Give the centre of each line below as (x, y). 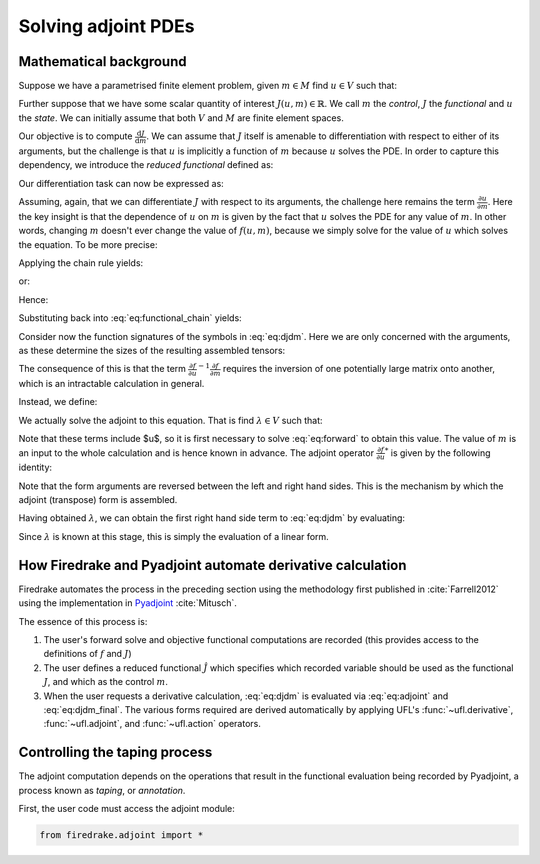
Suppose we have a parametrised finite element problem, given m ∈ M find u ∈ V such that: (207, 86)
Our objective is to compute (75, 136)
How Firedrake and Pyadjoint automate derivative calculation (212, 565)
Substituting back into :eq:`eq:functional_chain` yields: (130, 318)
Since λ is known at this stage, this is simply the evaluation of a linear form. (173, 536)
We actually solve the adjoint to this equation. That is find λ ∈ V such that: (171, 420)
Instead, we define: (58, 402)
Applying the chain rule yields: (81, 262)
